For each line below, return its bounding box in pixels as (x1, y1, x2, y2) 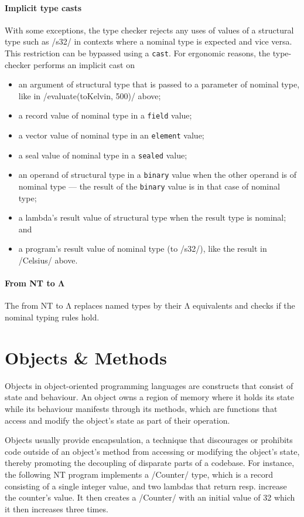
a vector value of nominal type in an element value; (18, 129, 204, 141)
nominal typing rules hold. (5, 311, 100, 323)
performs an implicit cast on (33, 58, 135, 70)
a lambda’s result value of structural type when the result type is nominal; (18, 211, 286, 224)
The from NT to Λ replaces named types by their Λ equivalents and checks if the (5, 299, 295, 312)
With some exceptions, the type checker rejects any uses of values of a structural (5, 23, 294, 36)
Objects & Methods (5, 345, 167, 369)
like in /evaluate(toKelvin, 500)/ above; (18, 89, 161, 102)
